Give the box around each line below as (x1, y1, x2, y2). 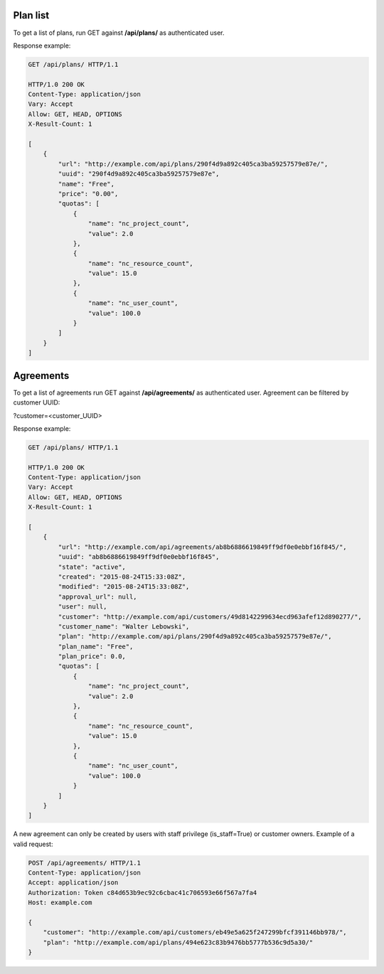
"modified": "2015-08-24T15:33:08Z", (58, 583, 190, 591)
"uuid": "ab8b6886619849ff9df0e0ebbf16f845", (58, 553, 220, 561)
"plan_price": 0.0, (58, 653, 126, 660)
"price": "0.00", (58, 189, 119, 198)
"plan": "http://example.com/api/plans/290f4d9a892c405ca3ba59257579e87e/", (58, 633, 332, 641)
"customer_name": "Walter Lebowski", (58, 622, 190, 631)
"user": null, (58, 603, 107, 611)
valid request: (13, 840, 53, 848)
